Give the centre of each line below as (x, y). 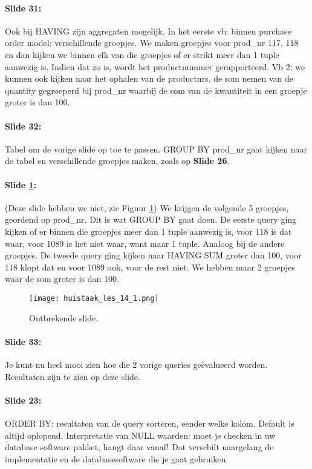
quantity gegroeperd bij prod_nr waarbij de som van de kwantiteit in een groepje (156, 90)
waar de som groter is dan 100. (62, 279)
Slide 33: (23, 341)
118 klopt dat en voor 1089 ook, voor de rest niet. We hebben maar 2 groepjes (150, 267)
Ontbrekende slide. (64, 317)
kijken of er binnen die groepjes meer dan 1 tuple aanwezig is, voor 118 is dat (148, 231)
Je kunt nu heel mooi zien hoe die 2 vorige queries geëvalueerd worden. (136, 364)
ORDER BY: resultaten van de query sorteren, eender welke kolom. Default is (150, 423)
